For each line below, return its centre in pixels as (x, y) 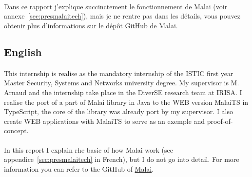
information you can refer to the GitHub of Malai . (79, 168)
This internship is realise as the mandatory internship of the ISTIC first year (119, 73)
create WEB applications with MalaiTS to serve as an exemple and (105, 121)
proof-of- (220, 121)
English (23, 51)
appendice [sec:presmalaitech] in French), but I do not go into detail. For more (122, 159)
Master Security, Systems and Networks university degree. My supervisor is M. (122, 83)
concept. (16, 130)
